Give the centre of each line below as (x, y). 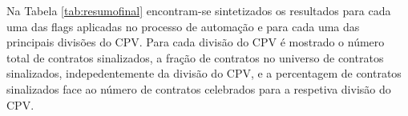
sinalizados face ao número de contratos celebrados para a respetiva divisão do (199, 88)
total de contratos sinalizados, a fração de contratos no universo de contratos (195, 57)
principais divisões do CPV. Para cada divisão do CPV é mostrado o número (196, 42)
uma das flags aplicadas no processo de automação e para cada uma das (183, 26)
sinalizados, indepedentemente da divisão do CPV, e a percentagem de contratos (204, 73)
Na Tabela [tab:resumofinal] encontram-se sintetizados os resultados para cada (199, 10)
